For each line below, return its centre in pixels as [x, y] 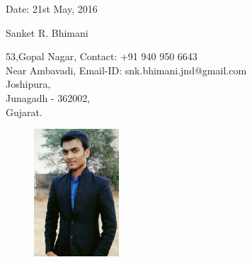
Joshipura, [28, 84]
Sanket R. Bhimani [47, 32]
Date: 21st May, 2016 [52, 8]
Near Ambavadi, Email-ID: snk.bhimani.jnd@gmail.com [126, 70]
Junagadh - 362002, [48, 97]
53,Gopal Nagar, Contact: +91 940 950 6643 [102, 56]
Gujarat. [24, 112]
